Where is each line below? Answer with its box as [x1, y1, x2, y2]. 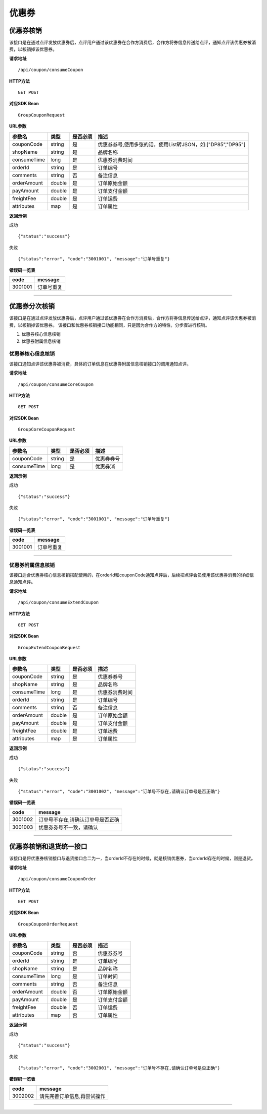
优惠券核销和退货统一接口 [9, 842, 88, 851]
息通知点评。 [9, 579, 36, 585]
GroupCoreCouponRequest [18, 427, 76, 433]
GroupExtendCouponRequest [18, 645, 81, 650]
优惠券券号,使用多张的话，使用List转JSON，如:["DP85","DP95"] [97, 141, 246, 148]
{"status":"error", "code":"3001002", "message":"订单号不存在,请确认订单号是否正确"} [18, 789, 220, 795]
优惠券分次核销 [9, 302, 55, 310]
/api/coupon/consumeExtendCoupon [18, 600, 99, 605]
